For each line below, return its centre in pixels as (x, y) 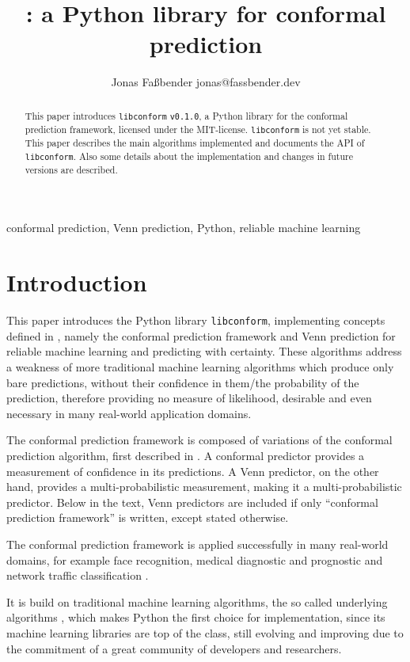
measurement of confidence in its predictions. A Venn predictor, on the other (193, 471)
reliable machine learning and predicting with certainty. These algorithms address (204, 351)
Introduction (77, 282)
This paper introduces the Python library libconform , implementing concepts (196, 320)
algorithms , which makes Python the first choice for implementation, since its (196, 617)
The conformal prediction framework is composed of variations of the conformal (199, 440)
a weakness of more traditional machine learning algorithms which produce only (200, 367)
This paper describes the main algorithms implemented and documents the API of (195, 142)
